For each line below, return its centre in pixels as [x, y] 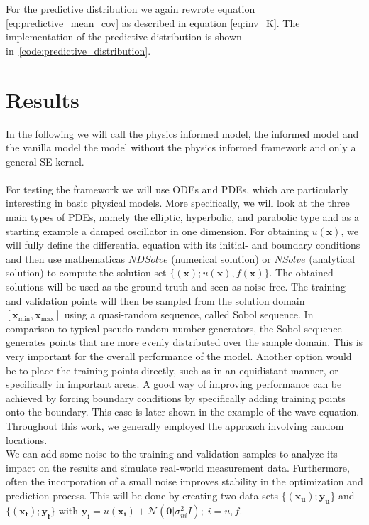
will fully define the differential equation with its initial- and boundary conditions [183, 245]
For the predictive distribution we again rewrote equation [131, 9]
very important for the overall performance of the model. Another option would [179, 356]
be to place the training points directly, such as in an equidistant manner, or [172, 370]
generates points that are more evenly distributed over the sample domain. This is [184, 342]
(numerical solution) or [221, 258]
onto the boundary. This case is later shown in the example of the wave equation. [183, 412]
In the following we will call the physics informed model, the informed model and [182, 133]
